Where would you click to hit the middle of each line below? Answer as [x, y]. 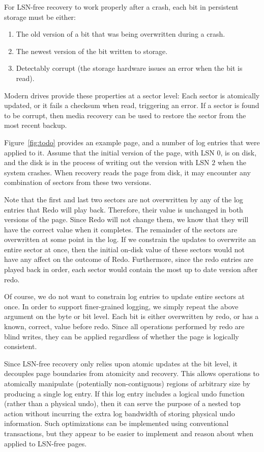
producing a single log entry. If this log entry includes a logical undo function [124, 393]
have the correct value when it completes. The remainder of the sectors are [121, 229]
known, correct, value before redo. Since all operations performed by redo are [124, 326]
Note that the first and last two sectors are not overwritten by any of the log [124, 199]
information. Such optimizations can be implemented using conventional [116, 423]
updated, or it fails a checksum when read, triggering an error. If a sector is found [132, 105]
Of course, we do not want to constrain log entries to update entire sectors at [125, 296]
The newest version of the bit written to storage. [92, 51]
